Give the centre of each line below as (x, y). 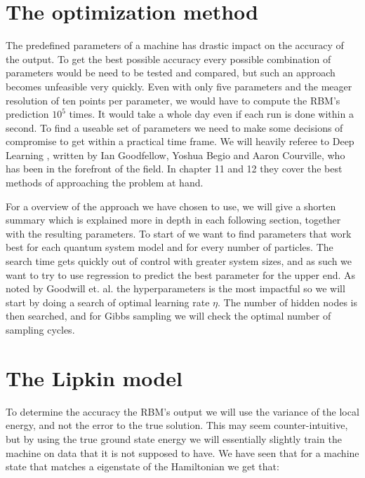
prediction (27, 114)
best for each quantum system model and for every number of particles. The (170, 247)
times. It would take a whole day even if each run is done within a (211, 114)
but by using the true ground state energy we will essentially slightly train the (174, 438)
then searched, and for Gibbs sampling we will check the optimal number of (168, 316)
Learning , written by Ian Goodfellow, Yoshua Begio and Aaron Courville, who (175, 155)
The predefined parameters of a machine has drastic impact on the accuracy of (175, 45)
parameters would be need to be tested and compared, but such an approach (171, 73)
